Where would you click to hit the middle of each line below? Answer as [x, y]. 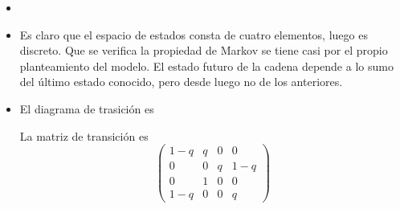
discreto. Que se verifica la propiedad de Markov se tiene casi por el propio [204, 50]
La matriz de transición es [84, 135]
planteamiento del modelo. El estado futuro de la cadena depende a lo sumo [206, 66]
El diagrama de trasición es [87, 108]
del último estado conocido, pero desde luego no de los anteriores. [181, 82]
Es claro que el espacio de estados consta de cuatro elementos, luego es [194, 34]
